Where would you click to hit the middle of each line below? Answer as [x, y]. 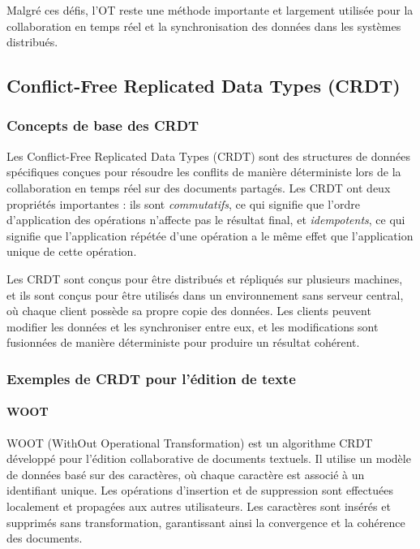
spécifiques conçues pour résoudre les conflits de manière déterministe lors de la [204, 172]
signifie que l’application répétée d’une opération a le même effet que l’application [210, 235]
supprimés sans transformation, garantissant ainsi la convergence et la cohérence [206, 522]
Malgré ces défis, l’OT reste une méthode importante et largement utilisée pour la [210, 10]
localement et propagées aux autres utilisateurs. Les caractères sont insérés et [199, 506]
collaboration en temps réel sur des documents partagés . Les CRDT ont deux [199, 187]
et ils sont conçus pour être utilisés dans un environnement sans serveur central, [205, 294]
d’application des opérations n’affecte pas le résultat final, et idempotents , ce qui [206, 220]
